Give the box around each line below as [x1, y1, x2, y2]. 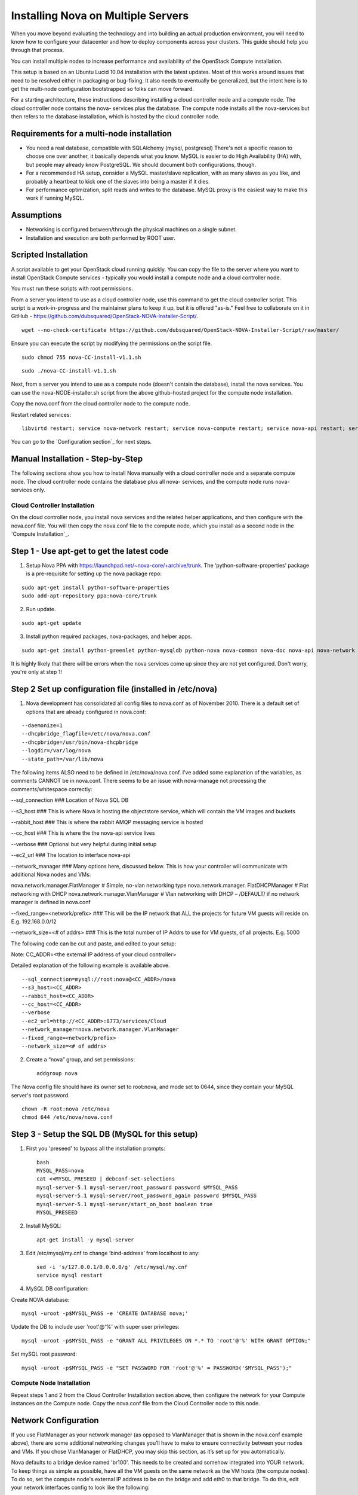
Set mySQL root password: [11, 1350, 78, 1357]
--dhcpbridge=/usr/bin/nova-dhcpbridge [21, 739, 138, 746]
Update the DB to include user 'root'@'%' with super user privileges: [11, 1323, 180, 1331]
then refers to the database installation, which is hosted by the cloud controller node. [11, 113, 220, 120]
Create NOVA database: [11, 1296, 70, 1303]
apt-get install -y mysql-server [36, 1236, 134, 1243]
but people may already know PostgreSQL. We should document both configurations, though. [26, 161, 257, 168]
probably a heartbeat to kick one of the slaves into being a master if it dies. [26, 178, 210, 185]
